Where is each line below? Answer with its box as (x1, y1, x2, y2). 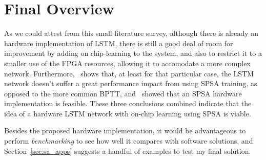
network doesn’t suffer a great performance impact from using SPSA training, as (4, 78, 257, 89)
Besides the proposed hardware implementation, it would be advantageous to (4, 125, 246, 136)
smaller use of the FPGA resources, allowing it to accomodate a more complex (4, 57, 251, 68)
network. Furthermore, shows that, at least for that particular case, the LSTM (4, 68, 254, 78)
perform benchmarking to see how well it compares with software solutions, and (4, 135, 253, 146)
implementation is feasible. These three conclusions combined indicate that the (4, 98, 252, 109)
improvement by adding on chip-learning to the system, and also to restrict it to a (4, 48, 262, 58)
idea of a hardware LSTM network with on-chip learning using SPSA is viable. (4, 108, 251, 118)
